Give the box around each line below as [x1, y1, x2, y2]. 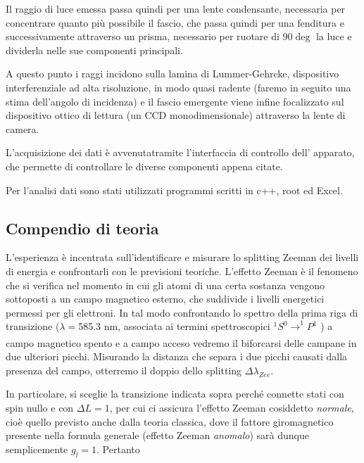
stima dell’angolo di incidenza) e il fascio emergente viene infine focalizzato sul [6, 94, 344, 108]
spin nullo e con [6, 400, 74, 415]
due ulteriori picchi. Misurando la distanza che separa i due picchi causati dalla [6, 349, 348, 364]
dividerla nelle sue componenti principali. [6, 42, 183, 57]
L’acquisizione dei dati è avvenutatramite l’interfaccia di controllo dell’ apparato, [6, 145, 355, 160]
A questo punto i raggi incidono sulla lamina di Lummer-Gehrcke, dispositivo [6, 66, 339, 81]
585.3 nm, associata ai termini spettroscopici [78, 319, 270, 334]
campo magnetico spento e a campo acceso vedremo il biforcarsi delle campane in [6, 335, 357, 350]
